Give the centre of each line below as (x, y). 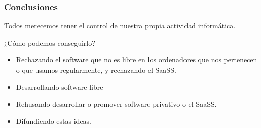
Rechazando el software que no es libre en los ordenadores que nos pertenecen (137, 60)
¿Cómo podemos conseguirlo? (50, 42)
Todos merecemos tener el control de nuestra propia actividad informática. (120, 26)
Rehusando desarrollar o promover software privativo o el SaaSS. (116, 104)
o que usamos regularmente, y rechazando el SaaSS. (96, 70)
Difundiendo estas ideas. (54, 121)
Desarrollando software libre (60, 87)
